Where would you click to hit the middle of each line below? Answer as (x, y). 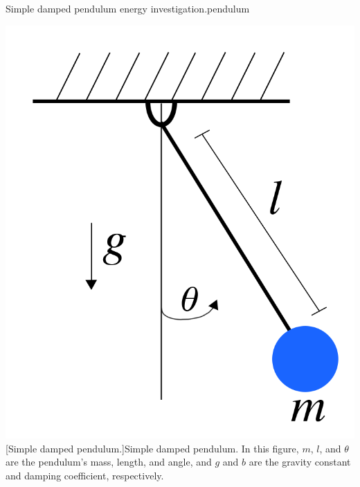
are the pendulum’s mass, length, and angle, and (109, 462)
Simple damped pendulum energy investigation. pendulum (128, 8)
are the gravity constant (300, 462)
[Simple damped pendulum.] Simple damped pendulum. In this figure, (152, 448)
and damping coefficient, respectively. (85, 475)
